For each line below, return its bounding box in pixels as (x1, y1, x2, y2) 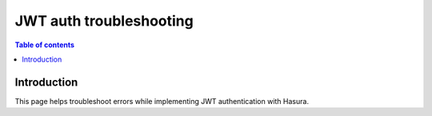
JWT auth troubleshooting (14, 12, 194, 30)
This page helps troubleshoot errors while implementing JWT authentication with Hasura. (14, 96, 310, 106)
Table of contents (14, 40, 75, 50)
